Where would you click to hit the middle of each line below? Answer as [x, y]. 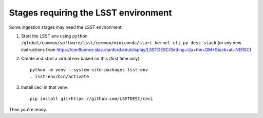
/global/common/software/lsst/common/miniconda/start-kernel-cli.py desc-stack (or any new [131, 43]
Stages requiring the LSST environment [91, 13]
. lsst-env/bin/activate [59, 76]
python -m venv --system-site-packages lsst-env [89, 70]
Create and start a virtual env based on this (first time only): [81, 59]
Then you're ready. [28, 110]
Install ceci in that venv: [45, 87]
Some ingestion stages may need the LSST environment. [66, 27]
